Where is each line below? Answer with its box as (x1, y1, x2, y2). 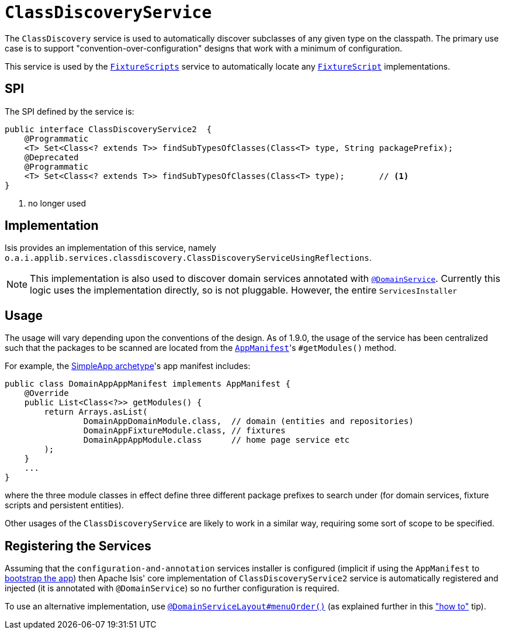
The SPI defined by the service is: (5, 106, 134, 116)
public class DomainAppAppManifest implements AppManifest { (5, 379, 290, 389)
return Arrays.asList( (44, 407, 148, 417)
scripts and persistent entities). (5, 500, 124, 511)
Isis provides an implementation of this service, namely (5, 243, 216, 253)
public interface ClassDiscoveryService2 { (5, 124, 212, 134)
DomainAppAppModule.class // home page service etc (83, 435, 350, 445)
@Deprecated (24, 152, 79, 162)
